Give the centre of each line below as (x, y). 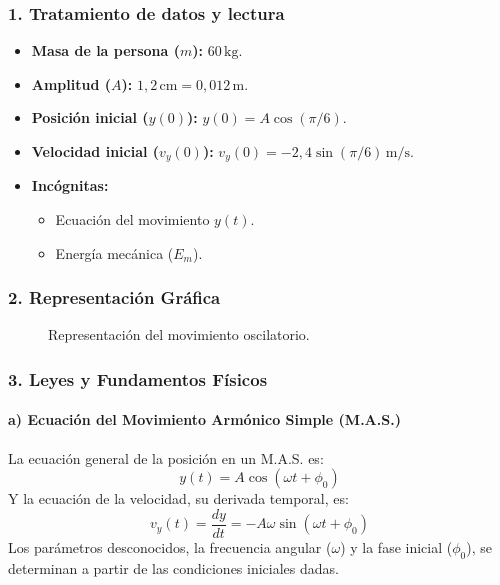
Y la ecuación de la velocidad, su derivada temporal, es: (178, 498)
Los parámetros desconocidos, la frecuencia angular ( (170, 546)
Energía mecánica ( (114, 252)
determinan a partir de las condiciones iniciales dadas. (173, 567)
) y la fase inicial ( (396, 546)
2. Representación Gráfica (114, 297)
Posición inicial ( (90, 117)
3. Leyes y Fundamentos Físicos (138, 378)
